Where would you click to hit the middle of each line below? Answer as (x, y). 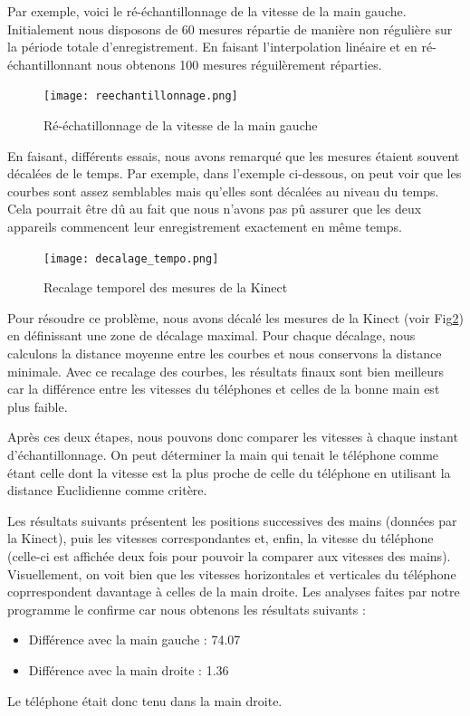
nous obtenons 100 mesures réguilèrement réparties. (239, 64)
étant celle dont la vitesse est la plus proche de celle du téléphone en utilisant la (229, 472)
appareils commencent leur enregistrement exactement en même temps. (205, 226)
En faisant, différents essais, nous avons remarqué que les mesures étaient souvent (234, 155)
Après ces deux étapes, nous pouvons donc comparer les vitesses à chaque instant (233, 437)
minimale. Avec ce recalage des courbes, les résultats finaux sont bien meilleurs (226, 371)
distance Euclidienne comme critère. (107, 490)
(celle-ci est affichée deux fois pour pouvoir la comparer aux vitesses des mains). (229, 555)
